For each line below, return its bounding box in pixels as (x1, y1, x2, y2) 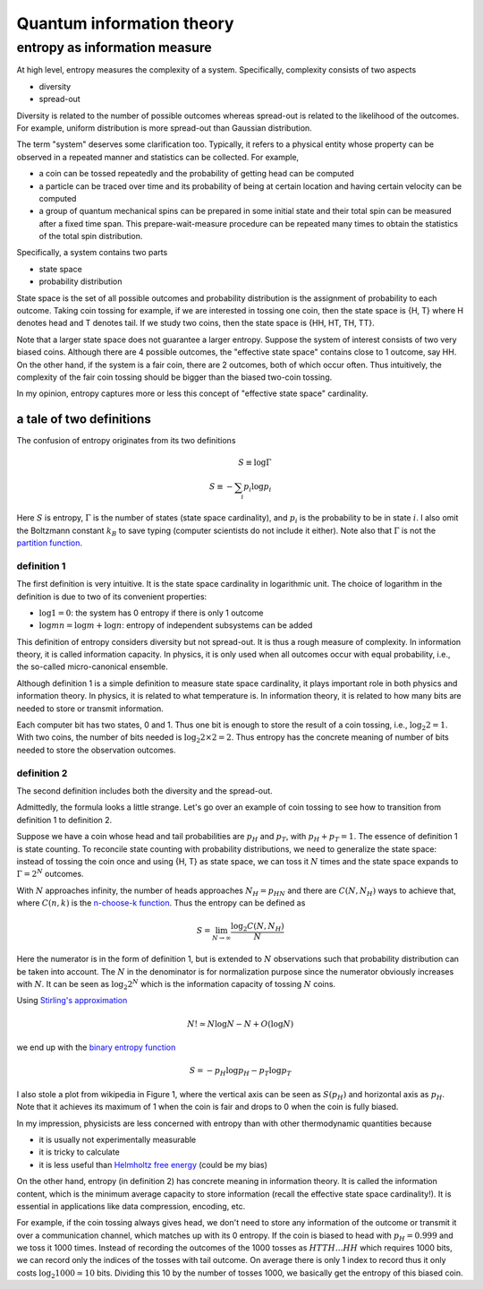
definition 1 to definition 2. (16, 814, 113, 825)
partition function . (16, 537, 83, 548)
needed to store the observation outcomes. (16, 744, 176, 755)
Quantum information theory (16, 13, 234, 33)
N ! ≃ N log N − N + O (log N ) (187, 1018, 294, 1029)
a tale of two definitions (16, 412, 151, 427)
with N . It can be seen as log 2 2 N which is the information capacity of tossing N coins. (16, 977, 335, 992)
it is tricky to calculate (38, 1147, 120, 1157)
